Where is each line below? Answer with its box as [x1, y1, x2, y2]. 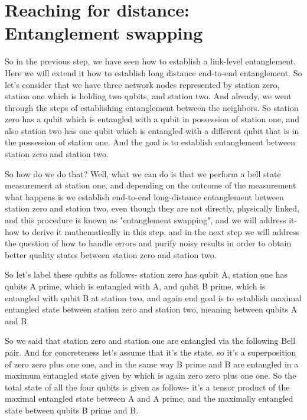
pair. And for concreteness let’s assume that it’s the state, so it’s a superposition [5, 346, 296, 358]
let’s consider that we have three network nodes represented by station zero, [5, 78, 280, 90]
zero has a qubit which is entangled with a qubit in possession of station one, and [5, 113, 300, 125]
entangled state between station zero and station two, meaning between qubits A [5, 303, 298, 315]
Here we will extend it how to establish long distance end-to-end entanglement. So [5, 66, 302, 79]
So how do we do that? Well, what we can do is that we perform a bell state [5, 167, 281, 180]
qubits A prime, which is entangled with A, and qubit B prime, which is [5, 280, 266, 292]
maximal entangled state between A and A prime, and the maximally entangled [5, 392, 293, 405]
